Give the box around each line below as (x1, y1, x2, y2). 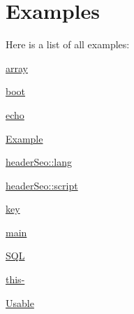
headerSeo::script (6, 178, 78, 192)
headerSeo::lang (6, 155, 72, 169)
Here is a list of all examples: (6, 37, 130, 52)
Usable (6, 295, 34, 310)
